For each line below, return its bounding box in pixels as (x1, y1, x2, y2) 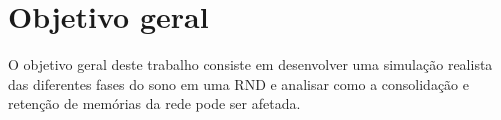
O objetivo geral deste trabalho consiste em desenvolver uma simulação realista (8, 54, 493, 75)
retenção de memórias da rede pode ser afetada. (8, 93, 301, 114)
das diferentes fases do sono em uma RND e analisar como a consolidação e (8, 73, 469, 94)
